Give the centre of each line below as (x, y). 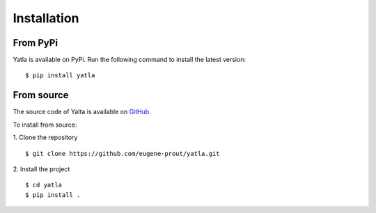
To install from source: (45, 125)
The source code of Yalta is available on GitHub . (82, 112)
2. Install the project (41, 169)
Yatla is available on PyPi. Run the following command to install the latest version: (130, 60)
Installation (46, 18)
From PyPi (36, 43)
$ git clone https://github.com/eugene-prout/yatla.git (123, 153)
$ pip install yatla (60, 76)
